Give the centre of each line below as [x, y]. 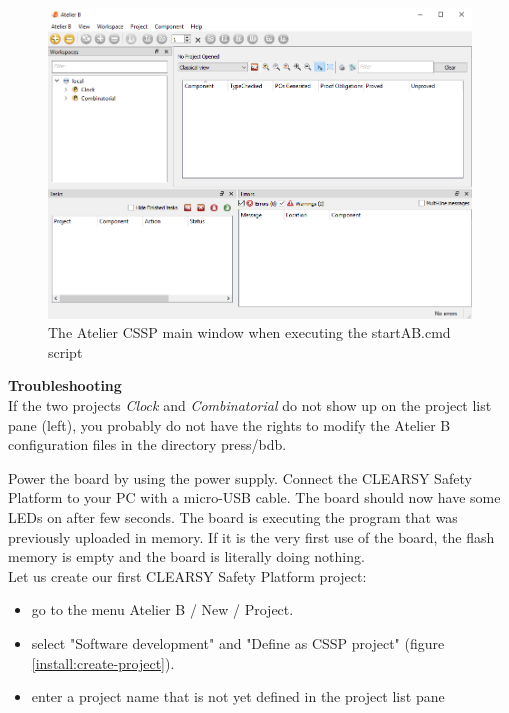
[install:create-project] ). [103, 662]
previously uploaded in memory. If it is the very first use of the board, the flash [251, 536]
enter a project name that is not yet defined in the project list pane [238, 696]
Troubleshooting [65, 385]
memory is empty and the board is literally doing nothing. [186, 556]
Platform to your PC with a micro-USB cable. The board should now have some [254, 497]
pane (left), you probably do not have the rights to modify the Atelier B [229, 424]
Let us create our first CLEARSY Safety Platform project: [187, 575]
